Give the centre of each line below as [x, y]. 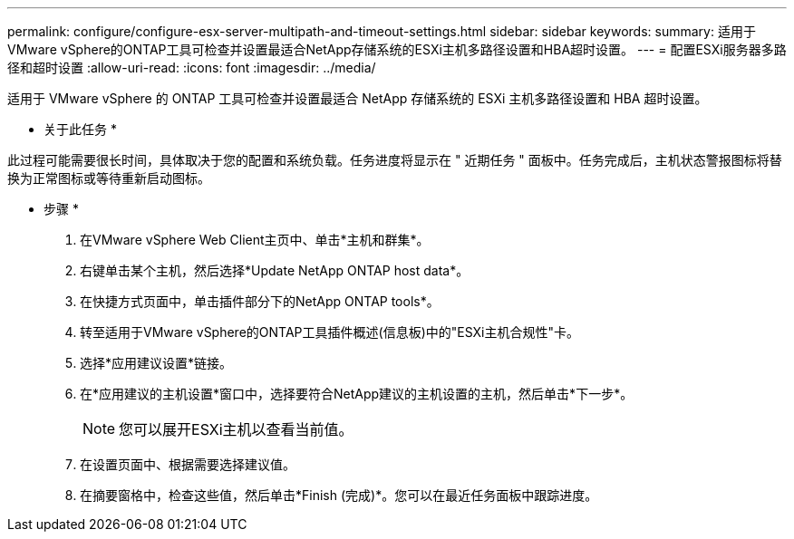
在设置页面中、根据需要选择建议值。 [188, 464]
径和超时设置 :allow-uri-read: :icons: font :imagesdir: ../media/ [192, 67]
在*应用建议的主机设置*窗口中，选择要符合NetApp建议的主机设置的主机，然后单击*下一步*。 [357, 394]
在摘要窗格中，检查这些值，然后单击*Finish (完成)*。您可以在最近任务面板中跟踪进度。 [339, 495]
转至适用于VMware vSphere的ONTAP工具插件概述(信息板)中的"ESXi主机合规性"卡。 [329, 332]
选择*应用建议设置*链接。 [156, 363]
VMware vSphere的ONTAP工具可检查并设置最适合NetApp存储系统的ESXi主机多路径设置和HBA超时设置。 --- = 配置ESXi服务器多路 [397, 49]
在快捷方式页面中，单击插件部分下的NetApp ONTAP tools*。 [260, 301]
